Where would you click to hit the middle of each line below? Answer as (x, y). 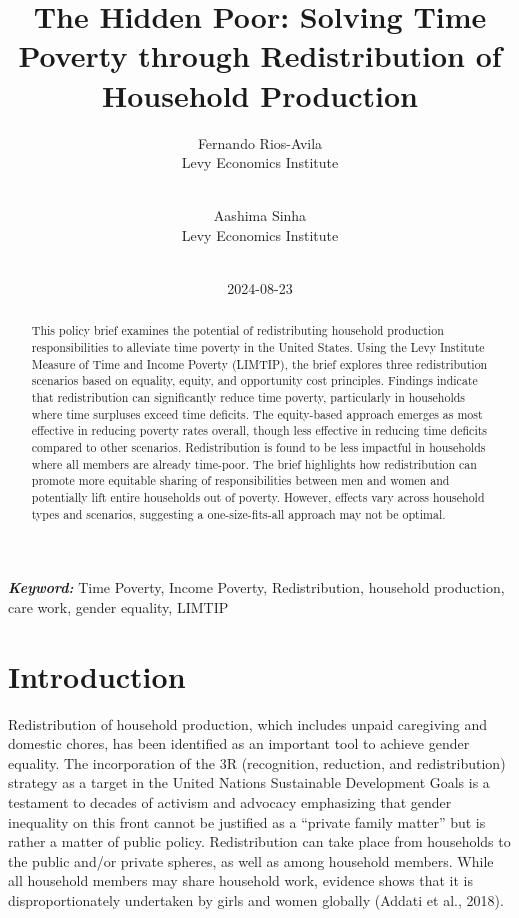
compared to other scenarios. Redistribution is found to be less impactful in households (258, 447)
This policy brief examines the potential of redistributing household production (237, 330)
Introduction (97, 675)
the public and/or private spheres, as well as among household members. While (251, 860)
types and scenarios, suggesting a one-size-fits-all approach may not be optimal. (238, 513)
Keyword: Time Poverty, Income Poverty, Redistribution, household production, (256, 587)
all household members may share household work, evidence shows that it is (240, 880)
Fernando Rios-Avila (260, 142)
